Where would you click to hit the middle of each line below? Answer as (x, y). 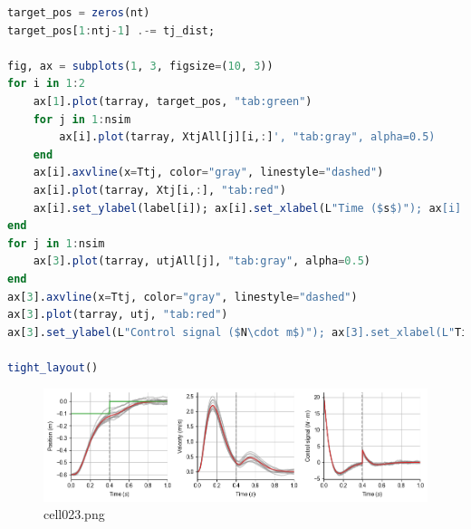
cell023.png (74, 514)
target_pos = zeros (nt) (79, 13)
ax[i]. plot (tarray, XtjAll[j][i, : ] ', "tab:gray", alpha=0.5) (247, 137)
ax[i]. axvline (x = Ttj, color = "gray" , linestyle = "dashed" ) (208, 173)
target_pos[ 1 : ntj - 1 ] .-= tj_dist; (111, 30)
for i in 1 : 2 (46, 84)
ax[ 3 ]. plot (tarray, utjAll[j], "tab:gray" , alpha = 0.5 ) (202, 261)
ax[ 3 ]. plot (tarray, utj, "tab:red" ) (118, 315)
